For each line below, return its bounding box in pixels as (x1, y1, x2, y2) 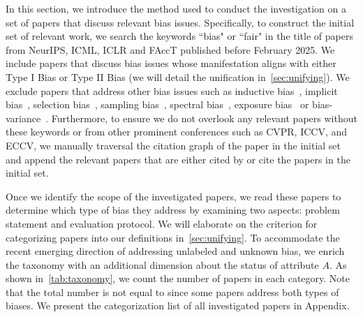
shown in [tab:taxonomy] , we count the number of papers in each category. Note (6, 271, 350, 286)
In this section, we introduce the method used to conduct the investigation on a (6, 1, 346, 15)
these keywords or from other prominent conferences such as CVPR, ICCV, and (6, 124, 348, 139)
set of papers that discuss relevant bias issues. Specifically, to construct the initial (6, 15, 355, 29)
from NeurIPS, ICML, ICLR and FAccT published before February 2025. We (6, 42, 335, 57)
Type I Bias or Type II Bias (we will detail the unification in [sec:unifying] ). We (6, 69, 350, 84)
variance (6, 110, 41, 125)
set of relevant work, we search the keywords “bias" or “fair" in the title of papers (6, 29, 353, 43)
